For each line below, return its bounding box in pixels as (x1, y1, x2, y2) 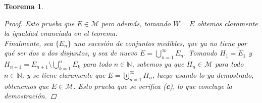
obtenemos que (4, 80, 49, 91)
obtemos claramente (197, 18, 258, 28)
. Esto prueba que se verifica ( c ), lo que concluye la (73, 80, 232, 91)
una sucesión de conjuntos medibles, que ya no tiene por (73, 37, 247, 48)
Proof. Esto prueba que (4, 18, 75, 28)
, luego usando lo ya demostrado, (152, 69, 254, 80)
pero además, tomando (101, 18, 171, 28)
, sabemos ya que (132, 59, 184, 69)
